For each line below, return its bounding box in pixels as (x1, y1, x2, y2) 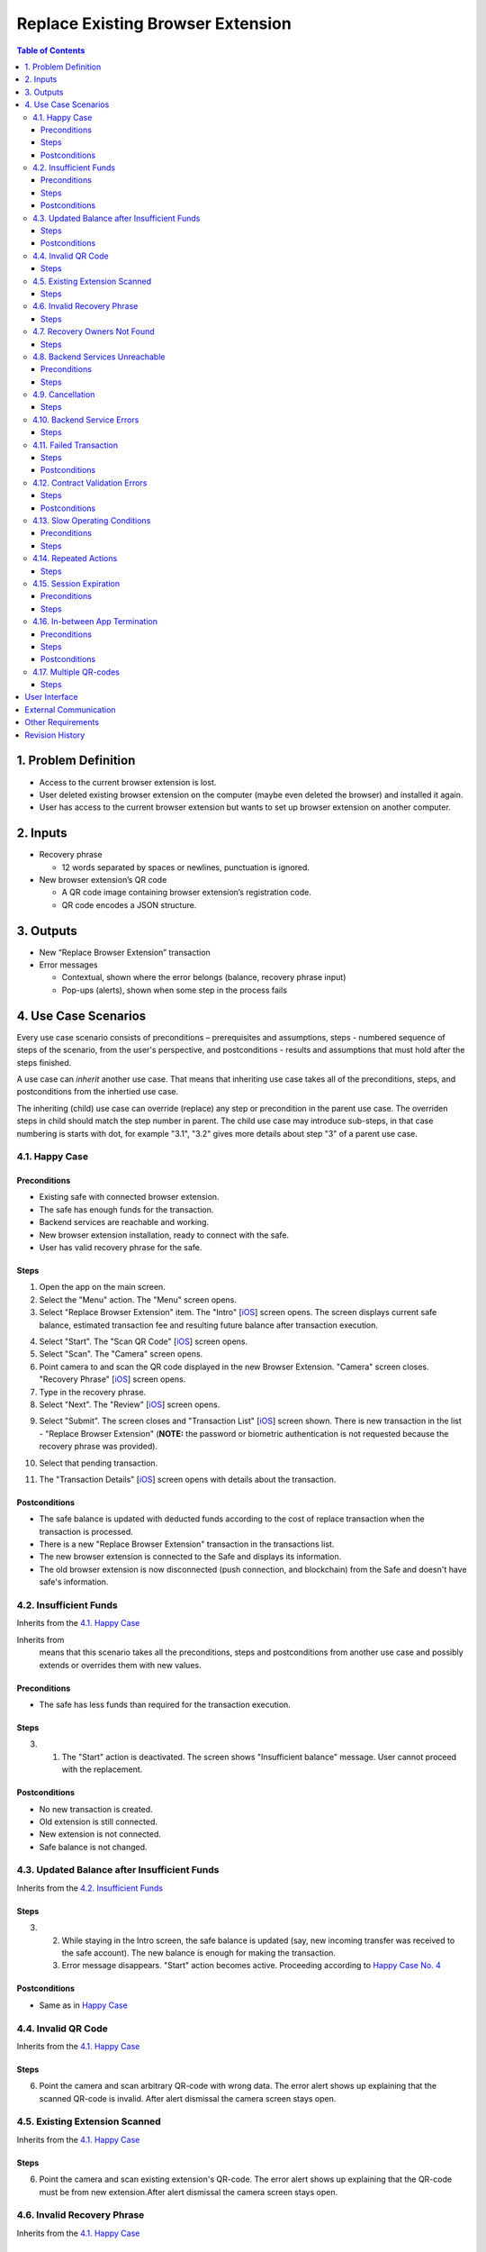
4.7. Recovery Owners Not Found (32, 326, 155, 337)
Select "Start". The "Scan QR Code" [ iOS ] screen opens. (39, 1336, 248, 1347)
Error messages (39, 959, 98, 970)
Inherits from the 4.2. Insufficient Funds (16, 1883, 164, 1893)
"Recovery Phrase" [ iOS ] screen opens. (39, 1374, 186, 1385)
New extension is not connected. (39, 1829, 162, 1839)
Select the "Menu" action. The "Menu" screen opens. (39, 1294, 238, 1305)
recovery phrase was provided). (39, 1441, 157, 1452)
